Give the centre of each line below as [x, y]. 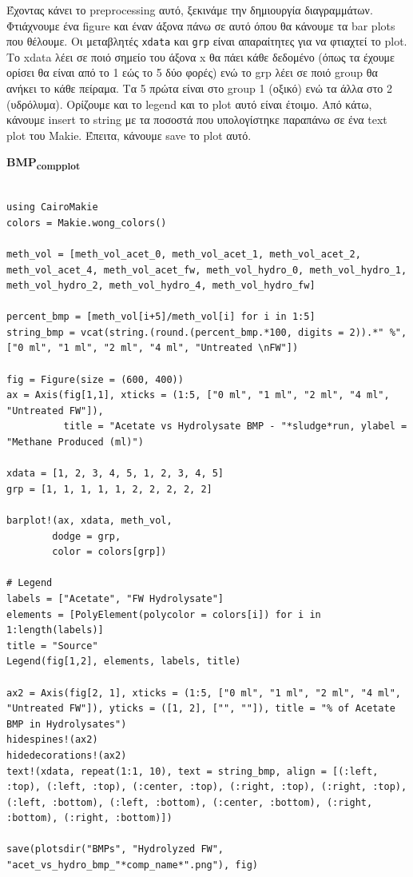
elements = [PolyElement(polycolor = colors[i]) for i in [164, 614]
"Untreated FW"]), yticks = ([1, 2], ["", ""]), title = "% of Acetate [201, 709]
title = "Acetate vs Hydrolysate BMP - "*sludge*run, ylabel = [235, 427]
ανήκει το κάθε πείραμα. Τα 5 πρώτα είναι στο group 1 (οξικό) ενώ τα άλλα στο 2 [199, 88]
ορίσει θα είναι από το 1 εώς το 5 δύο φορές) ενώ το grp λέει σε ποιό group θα [192, 72]
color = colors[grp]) [109, 552]
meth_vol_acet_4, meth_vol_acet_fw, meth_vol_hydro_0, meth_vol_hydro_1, [207, 270]
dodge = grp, [87, 536]
